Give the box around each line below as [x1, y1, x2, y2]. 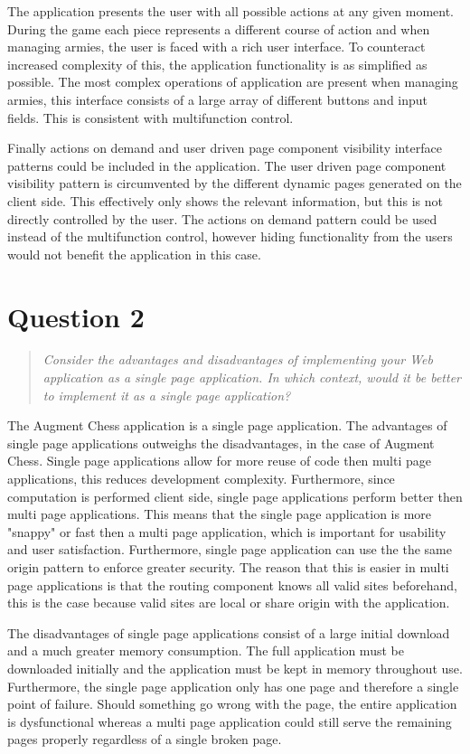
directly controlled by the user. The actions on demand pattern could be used [7, 209, 437, 228]
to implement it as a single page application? [42, 385, 291, 404]
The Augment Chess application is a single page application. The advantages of [7, 416, 447, 435]
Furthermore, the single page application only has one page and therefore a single [7, 676, 459, 695]
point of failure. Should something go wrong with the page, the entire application [7, 694, 457, 713]
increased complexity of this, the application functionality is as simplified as [7, 54, 428, 73]
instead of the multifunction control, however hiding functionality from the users [7, 227, 453, 246]
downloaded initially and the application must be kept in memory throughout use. [7, 658, 463, 677]
